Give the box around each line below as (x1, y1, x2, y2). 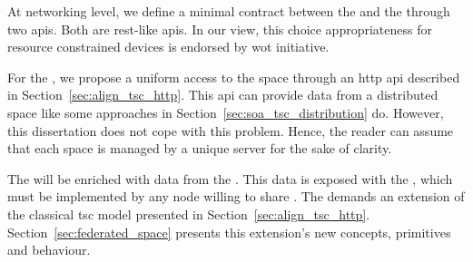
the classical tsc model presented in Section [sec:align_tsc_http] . (7, 204, 370, 223)
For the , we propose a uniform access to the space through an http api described (7, 67, 460, 86)
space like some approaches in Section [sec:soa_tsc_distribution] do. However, (7, 102, 444, 121)
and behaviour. (7, 240, 91, 259)
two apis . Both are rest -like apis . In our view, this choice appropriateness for (7, 19, 432, 38)
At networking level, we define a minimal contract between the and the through (7, 2, 450, 20)
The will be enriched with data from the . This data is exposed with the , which (7, 169, 453, 188)
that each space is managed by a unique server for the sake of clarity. (7, 139, 392, 158)
